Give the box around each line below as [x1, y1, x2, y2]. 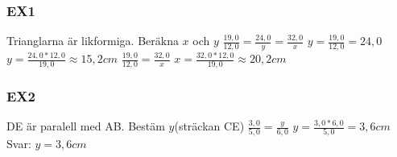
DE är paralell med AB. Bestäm [6, 118, 165, 134]
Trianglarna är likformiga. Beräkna [6, 32, 179, 49]
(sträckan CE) [174, 118, 245, 134]
